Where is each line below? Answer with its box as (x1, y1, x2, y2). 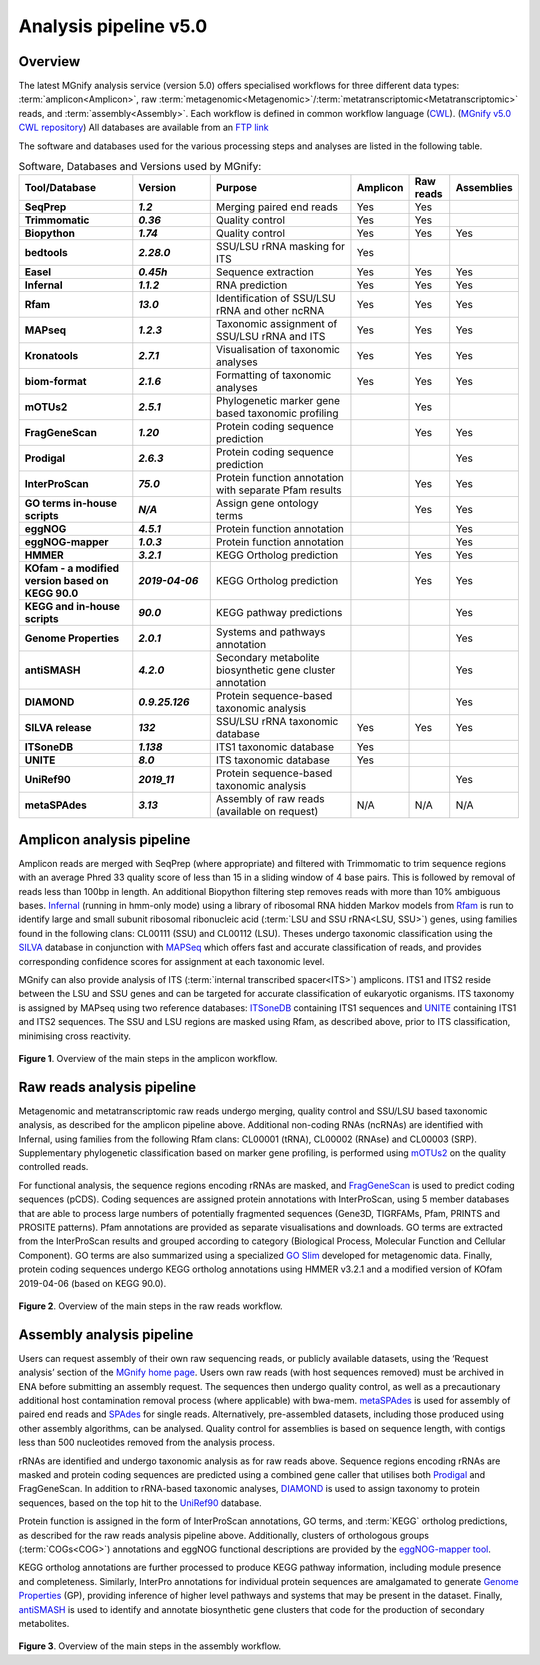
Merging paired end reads (215, 200, 339, 214)
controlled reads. (18, 1161, 89, 1173)
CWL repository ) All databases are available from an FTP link (18, 121, 269, 134)
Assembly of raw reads (215, 792, 325, 806)
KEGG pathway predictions (215, 606, 343, 620)
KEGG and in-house (24, 600, 120, 614)
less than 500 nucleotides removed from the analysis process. (18, 1436, 275, 1449)
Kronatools (24, 349, 79, 363)
